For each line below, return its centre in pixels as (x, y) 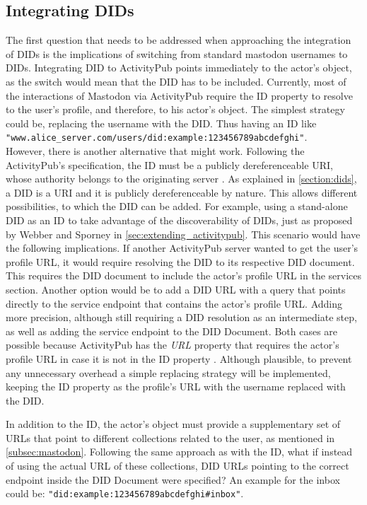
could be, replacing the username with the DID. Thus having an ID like (161, 123)
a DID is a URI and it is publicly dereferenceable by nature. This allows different (182, 192)
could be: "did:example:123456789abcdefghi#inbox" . (125, 493)
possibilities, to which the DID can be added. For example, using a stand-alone (177, 206)
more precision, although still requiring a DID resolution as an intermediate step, (181, 317)
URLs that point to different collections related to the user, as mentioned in (170, 437)
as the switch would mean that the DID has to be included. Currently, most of (176, 81)
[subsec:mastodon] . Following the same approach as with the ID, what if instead (179, 452)
